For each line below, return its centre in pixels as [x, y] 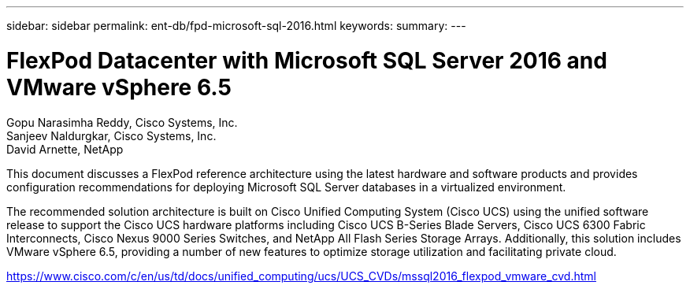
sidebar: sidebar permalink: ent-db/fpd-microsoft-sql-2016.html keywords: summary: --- [236, 26]
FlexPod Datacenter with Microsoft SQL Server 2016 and [307, 60]
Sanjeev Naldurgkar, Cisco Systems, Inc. [111, 135]
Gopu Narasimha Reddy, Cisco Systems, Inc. [122, 122]
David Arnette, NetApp [65, 149]
